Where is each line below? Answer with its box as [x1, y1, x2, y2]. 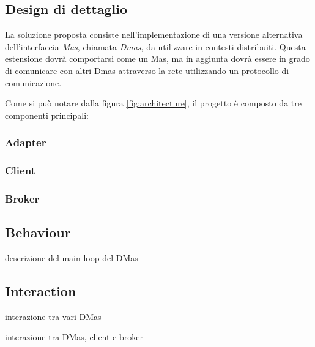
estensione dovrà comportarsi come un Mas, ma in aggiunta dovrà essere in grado [5, 52, 310, 65]
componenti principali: [5, 108, 89, 121]
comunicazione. [5, 76, 62, 89]
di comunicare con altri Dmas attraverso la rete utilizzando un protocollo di [5, 64, 289, 76]
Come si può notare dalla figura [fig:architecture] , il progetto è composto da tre [5, 97, 302, 110]
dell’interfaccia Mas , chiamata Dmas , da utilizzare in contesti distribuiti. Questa [5, 40, 306, 53]
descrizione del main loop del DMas [5, 252, 138, 264]
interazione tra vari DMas [5, 310, 102, 323]
